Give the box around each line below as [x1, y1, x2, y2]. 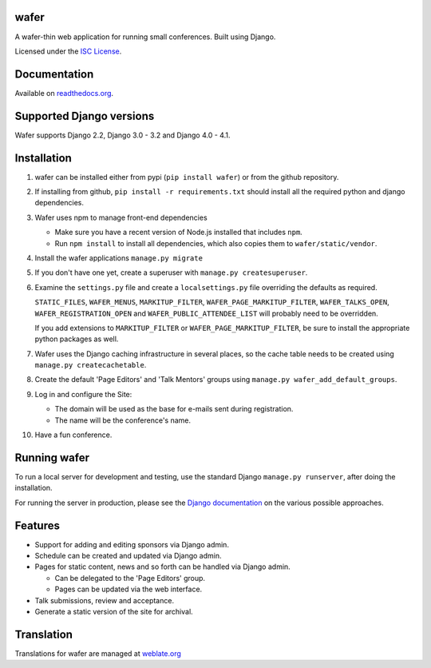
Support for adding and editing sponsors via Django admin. [34, 539, 229, 549]
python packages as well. [34, 334, 119, 344]
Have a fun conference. [34, 430, 113, 439]
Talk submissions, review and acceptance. [34, 595, 175, 605]
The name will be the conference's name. [54, 416, 192, 425]
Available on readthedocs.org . [14, 88, 114, 97]
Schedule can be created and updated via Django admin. [34, 551, 222, 561]
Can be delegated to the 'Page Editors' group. [54, 573, 206, 583]
